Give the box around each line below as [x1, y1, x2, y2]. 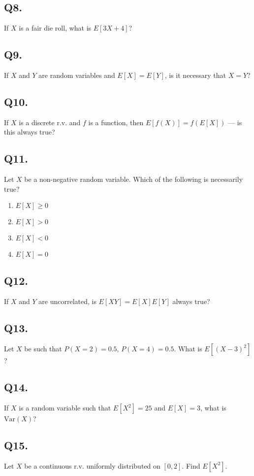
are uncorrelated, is [38, 296, 96, 306]
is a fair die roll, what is [19, 23, 92, 33]
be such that [24, 343, 62, 354]
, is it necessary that [164, 70, 226, 80]
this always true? [4, 127, 55, 137]
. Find [182, 460, 200, 471]
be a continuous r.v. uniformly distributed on [24, 460, 160, 471]
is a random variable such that [19, 403, 111, 413]
